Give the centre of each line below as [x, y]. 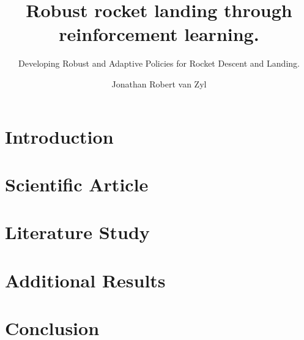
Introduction [59, 136]
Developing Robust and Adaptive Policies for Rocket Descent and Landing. [159, 63]
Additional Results [85, 280]
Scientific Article [77, 184]
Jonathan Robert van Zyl [159, 83]
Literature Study [77, 232]
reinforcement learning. [159, 34]
